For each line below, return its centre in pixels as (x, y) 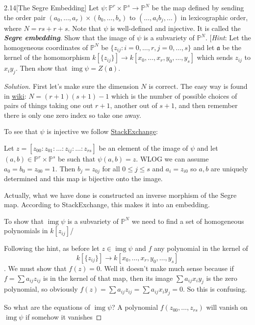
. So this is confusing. (215, 289)
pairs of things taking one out (49, 105)
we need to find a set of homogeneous (188, 221)
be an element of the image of (143, 148)
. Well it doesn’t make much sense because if (167, 268)
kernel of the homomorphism (47, 57)
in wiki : (15, 95)
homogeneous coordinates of (46, 47)
